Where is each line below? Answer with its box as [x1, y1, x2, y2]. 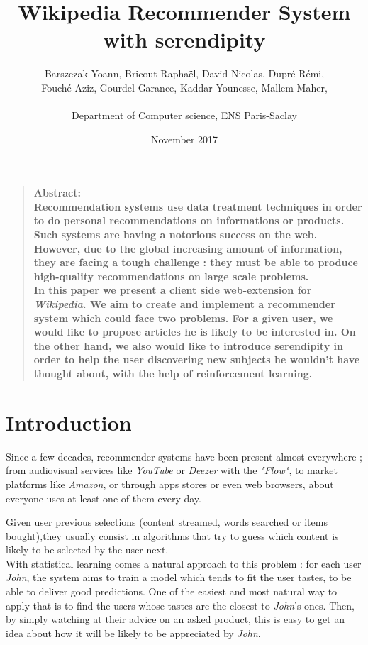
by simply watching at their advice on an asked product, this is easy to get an [6, 612, 345, 627]
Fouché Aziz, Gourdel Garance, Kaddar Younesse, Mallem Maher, [41, 79, 328, 94]
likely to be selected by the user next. [6, 542, 169, 557]
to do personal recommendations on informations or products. [33, 213, 345, 228]
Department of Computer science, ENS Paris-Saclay [72, 108, 297, 123]
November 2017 [150, 131, 218, 146]
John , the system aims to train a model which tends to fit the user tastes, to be [6, 570, 352, 585]
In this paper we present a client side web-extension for [33, 282, 312, 297]
